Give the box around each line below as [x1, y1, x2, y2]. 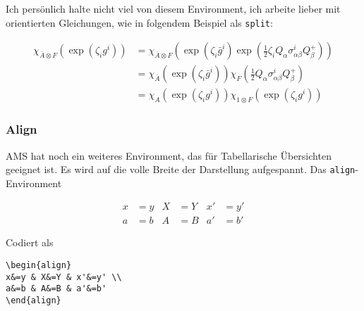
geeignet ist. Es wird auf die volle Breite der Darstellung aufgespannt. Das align [6, 162, 356, 177]
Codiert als [6, 235, 54, 250]
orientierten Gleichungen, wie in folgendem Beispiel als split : [6, 15, 273, 30]
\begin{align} [6, 260, 72, 271]
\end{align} [6, 296, 61, 306]
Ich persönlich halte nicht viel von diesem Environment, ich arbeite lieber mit [6, 1, 341, 15]
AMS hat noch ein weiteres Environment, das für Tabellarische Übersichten [6, 148, 332, 163]
